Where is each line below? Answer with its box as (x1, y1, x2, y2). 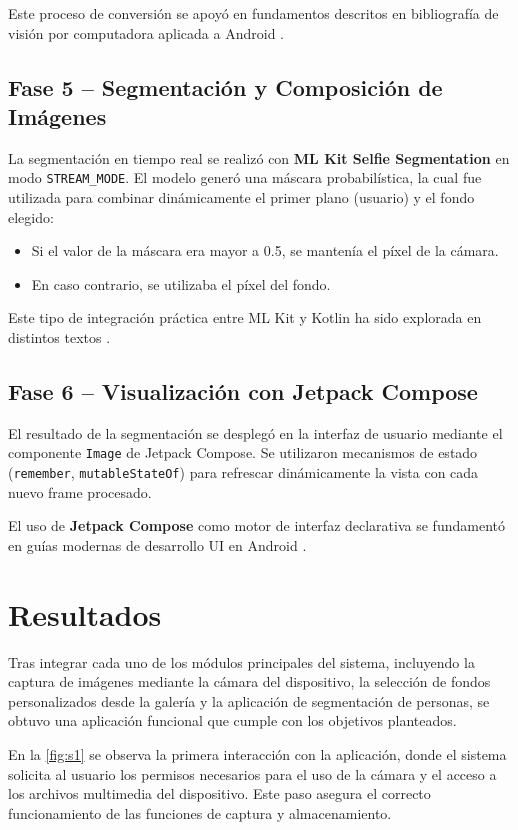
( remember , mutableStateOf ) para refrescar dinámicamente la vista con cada (8, 462, 479, 483)
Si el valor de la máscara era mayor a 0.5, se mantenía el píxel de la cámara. (31, 240, 499, 261)
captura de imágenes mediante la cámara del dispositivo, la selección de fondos (8, 671, 491, 692)
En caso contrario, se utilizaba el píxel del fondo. (31, 273, 331, 294)
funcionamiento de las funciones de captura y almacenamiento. (8, 802, 392, 823)
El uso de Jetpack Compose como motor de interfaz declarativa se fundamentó (8, 515, 505, 536)
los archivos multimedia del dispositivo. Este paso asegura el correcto (8, 783, 431, 804)
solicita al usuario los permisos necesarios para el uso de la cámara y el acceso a (8, 763, 497, 784)
